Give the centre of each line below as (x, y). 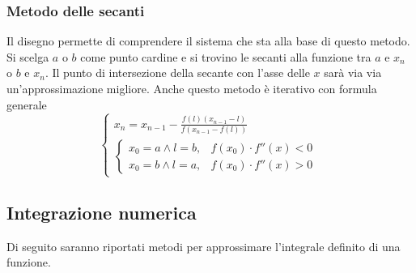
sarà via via (353, 73)
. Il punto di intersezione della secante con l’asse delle (177, 73)
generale (27, 104)
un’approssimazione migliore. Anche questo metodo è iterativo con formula (192, 88)
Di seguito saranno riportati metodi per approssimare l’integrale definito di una (204, 246)
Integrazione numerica (102, 212)
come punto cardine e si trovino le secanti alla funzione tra (226, 56)
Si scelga (28, 56)
